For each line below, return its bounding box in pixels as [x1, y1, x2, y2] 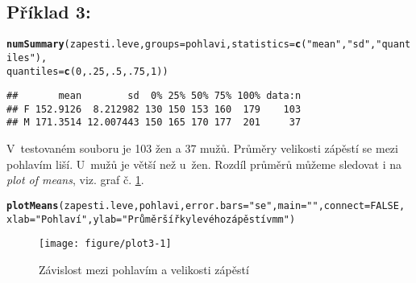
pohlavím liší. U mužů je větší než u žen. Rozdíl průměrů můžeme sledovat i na [6, 155, 402, 172]
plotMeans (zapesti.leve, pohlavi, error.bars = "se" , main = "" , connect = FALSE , [6, 199, 406, 211]
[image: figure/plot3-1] [39, 238, 172, 250]
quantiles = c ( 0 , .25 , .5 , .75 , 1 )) [6, 65, 168, 77]
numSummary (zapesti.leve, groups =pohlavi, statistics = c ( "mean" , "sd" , [6, 39, 376, 51]
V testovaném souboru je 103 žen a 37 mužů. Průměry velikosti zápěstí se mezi [6, 140, 398, 157]
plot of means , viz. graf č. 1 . [6, 171, 144, 188]
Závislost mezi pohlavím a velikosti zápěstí [39, 260, 249, 277]
